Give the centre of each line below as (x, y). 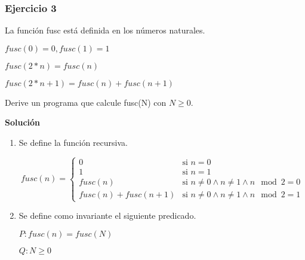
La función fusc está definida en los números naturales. (105, 30)
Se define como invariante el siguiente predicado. (107, 215)
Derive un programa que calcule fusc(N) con (86, 102)
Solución (23, 122)
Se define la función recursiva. (73, 142)
